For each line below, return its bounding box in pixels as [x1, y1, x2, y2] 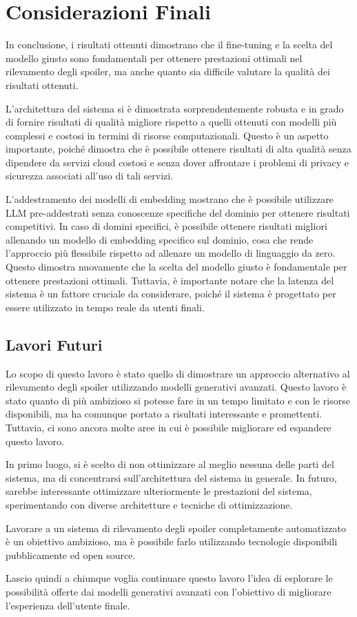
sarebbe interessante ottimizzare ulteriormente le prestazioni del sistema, [6, 484, 312, 498]
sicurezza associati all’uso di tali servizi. [6, 168, 174, 183]
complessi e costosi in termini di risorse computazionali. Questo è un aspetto [6, 128, 329, 142]
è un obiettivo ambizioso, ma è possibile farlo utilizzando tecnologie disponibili [6, 534, 338, 549]
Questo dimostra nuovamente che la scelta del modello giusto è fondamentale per [6, 259, 347, 274]
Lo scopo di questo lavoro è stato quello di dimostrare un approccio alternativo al [6, 366, 350, 380]
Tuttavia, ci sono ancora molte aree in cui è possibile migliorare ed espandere [6, 420, 331, 434]
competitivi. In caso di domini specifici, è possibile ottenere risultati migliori [6, 219, 327, 233]
